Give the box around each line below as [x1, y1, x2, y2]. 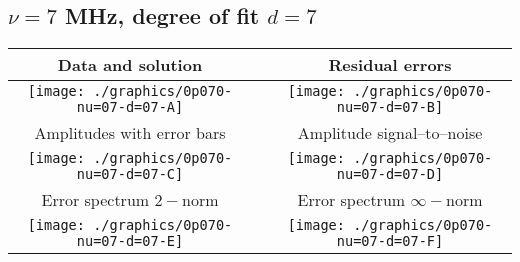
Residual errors [328, 53, 452, 77]
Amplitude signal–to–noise [297, 121, 483, 145]
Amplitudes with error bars [34, 121, 226, 145]
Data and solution [57, 53, 203, 77]
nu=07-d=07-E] [76, 233, 184, 250]
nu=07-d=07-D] [336, 166, 444, 183]
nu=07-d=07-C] [76, 166, 184, 183]
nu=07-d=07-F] [336, 233, 444, 250]
